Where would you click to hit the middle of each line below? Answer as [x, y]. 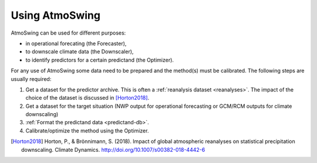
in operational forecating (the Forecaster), [76, 43]
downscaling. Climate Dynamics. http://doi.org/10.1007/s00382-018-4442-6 [113, 150]
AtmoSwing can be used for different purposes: [68, 33]
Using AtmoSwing [56, 15]
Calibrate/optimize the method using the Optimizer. [87, 130]
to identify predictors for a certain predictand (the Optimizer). [100, 60]
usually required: [31, 79]
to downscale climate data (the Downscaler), [80, 52]
